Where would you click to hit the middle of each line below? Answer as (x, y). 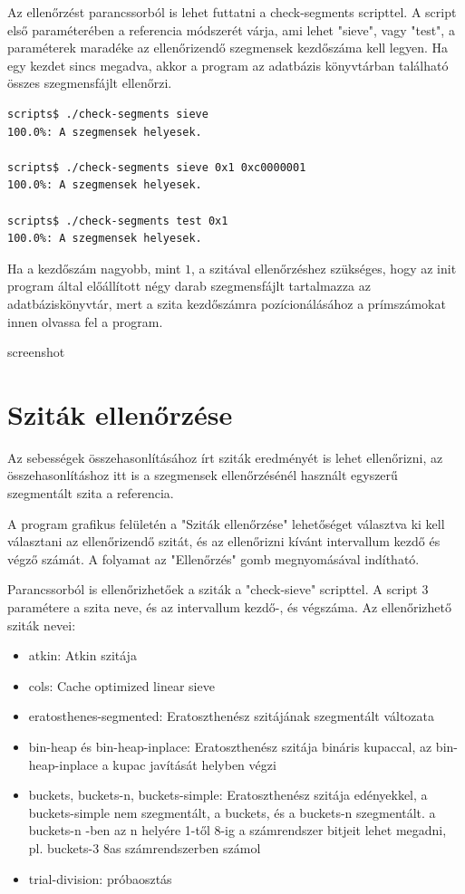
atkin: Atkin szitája (82, 655)
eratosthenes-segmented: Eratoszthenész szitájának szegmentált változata (231, 716)
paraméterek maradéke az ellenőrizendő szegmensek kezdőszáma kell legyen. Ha (228, 48)
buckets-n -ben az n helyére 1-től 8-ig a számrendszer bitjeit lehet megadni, (237, 830)
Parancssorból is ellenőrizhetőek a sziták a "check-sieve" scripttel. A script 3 (218, 589)
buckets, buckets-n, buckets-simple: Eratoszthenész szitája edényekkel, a (228, 795)
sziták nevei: (42, 625)
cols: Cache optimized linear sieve (121, 685)
